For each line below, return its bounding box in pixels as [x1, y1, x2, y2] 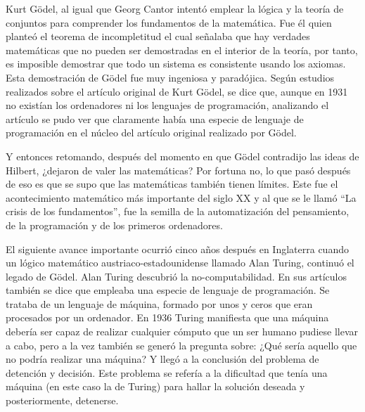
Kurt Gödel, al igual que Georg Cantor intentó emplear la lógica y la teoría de [6, 1, 344, 15]
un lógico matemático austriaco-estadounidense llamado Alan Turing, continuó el [6, 255, 354, 270]
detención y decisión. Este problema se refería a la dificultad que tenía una [6, 365, 328, 380]
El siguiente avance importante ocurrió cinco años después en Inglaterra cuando [6, 241, 349, 256]
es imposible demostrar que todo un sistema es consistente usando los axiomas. [6, 56, 346, 71]
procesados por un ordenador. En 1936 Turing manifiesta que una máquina [6, 310, 329, 325]
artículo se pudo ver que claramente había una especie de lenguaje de [6, 111, 304, 126]
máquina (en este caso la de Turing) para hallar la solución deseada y [6, 379, 305, 394]
